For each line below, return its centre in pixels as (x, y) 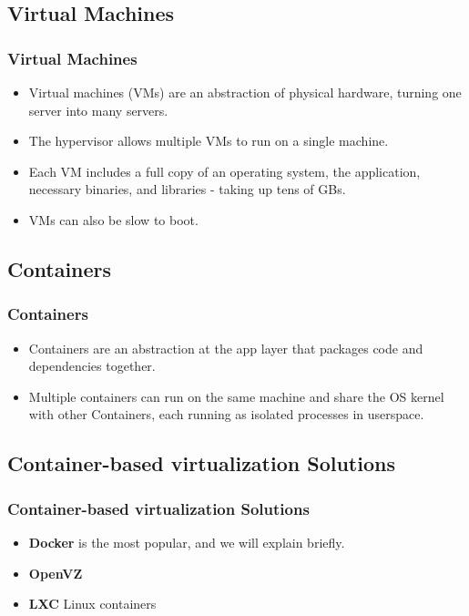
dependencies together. (92, 366)
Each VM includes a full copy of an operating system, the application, (224, 171)
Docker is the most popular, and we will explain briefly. (187, 542)
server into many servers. (98, 110)
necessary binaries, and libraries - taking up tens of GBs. (187, 189)
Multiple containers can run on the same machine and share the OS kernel (236, 396)
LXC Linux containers (92, 604)
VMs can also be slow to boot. (113, 219)
